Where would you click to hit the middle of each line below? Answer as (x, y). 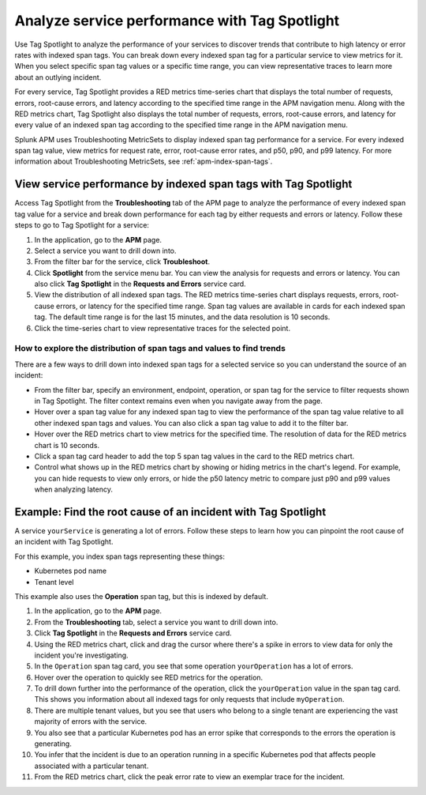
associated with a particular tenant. (92, 766)
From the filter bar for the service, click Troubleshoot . (122, 262)
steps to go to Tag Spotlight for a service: (82, 225)
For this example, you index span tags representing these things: (120, 556)
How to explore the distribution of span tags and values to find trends (150, 349)
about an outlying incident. (58, 77)
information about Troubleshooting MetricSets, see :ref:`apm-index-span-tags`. (144, 161)
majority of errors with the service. (91, 722)
